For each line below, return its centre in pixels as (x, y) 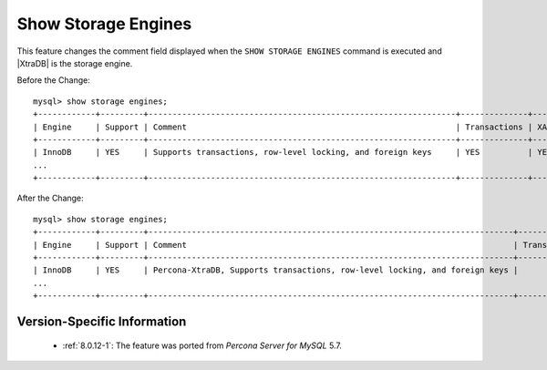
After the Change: (50, 198)
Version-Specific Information (102, 322)
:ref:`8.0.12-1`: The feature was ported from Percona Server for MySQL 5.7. (202, 345)
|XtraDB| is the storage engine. (75, 63)
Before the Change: (54, 80)
